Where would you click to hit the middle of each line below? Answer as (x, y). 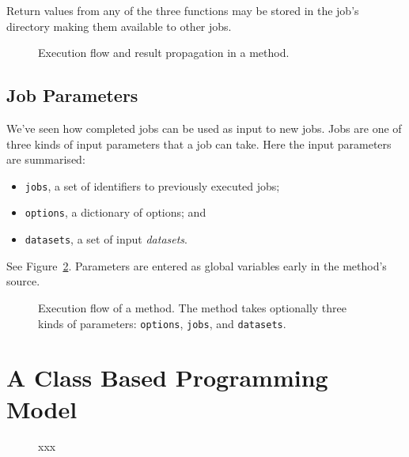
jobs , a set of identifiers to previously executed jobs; (152, 185)
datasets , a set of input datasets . (106, 239)
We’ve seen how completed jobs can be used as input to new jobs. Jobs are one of (204, 128)
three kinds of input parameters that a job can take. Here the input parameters (199, 144)
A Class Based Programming (167, 378)
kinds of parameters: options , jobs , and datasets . (162, 323)
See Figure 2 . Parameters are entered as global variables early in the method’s (197, 265)
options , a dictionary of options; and (116, 212)
